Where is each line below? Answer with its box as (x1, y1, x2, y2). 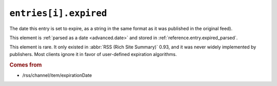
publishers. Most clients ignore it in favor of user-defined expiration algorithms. (9, 51, 177, 57)
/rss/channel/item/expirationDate (22, 72, 92, 78)
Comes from (9, 61, 42, 68)
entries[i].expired (9, 8, 107, 19)
